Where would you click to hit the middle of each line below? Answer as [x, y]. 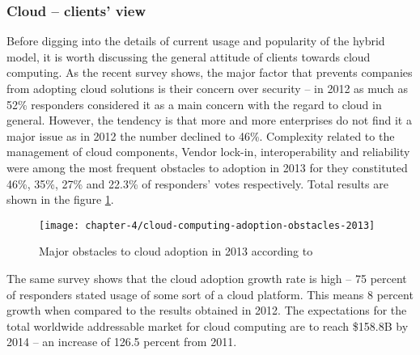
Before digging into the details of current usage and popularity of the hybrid [196, 41]
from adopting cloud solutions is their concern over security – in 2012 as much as [208, 88]
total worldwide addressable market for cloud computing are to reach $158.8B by [208, 325]
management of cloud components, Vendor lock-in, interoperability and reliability [208, 152]
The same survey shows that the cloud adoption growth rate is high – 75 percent [207, 278]
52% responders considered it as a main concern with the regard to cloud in [194, 104]
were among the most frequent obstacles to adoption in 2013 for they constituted [207, 167]
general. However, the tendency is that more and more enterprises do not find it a [209, 120]
